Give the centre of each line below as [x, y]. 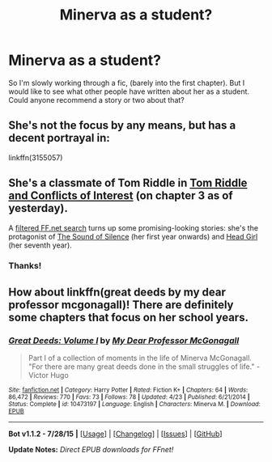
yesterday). [38, 208]
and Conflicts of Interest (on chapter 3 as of [121, 196]
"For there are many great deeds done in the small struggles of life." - [144, 367]
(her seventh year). [40, 245]
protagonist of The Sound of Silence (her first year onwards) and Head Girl [133, 236]
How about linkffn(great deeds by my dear [117, 292]
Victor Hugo [48, 375]
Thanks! [25, 266]
